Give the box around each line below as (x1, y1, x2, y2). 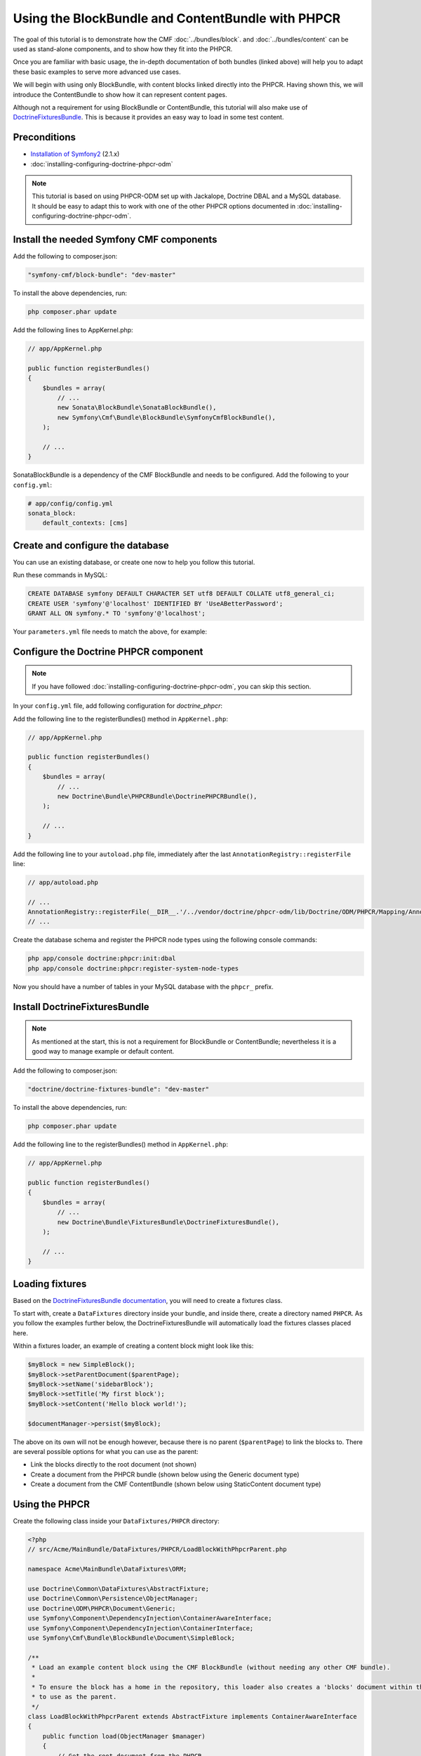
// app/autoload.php (27, 878, 98, 886)
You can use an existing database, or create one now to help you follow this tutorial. (13, 558, 255, 566)
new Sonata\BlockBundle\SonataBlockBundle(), (57, 404, 217, 412)
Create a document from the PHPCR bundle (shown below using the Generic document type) (30, 1470, 300, 1479)
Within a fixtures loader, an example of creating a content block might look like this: (13, 1342, 254, 1350)
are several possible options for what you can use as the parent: (13, 1447, 199, 1455)
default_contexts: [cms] (42, 519, 128, 527)
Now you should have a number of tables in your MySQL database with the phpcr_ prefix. (13, 982, 274, 990)
